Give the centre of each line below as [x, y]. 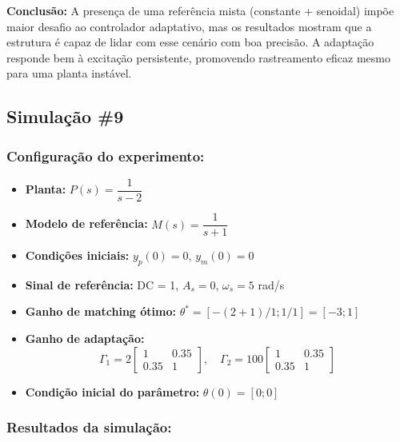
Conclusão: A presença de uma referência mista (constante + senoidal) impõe [200, 10]
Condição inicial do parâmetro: [112, 391]
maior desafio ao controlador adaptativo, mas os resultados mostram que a [189, 26]
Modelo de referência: [86, 223]
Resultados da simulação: [89, 427]
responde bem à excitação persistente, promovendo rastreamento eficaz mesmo [199, 57]
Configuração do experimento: [106, 155]
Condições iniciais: [77, 255]
